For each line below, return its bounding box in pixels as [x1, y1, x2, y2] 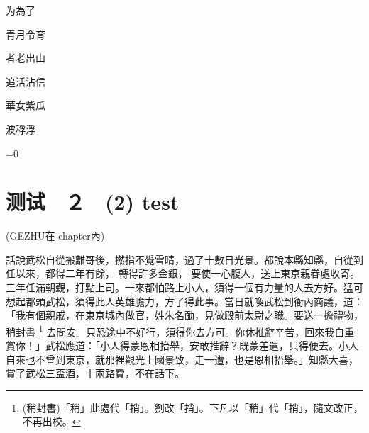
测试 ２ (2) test [6, 187, 180, 216]
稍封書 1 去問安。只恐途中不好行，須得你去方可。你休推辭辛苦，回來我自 [6, 322, 345, 339]
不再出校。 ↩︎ [22, 414, 81, 429]
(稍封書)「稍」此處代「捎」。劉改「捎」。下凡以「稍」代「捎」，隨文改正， [22, 400, 363, 415]
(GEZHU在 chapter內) [6, 228, 105, 243]
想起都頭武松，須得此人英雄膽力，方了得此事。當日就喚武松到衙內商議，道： [6, 293, 363, 308]
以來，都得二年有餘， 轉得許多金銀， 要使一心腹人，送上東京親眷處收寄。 [15, 266, 360, 281]
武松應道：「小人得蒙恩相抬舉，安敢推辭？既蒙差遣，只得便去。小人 [45, 338, 358, 353]
